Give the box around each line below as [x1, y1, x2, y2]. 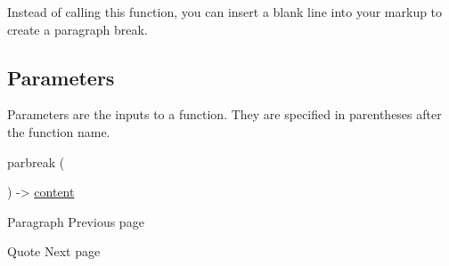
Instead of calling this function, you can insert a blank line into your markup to [7, 3, 443, 20]
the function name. [7, 122, 110, 141]
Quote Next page [7, 242, 101, 261]
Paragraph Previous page [7, 212, 144, 230]
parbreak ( [7, 152, 65, 171]
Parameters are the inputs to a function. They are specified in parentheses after [7, 105, 442, 124]
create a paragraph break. [7, 20, 148, 38]
